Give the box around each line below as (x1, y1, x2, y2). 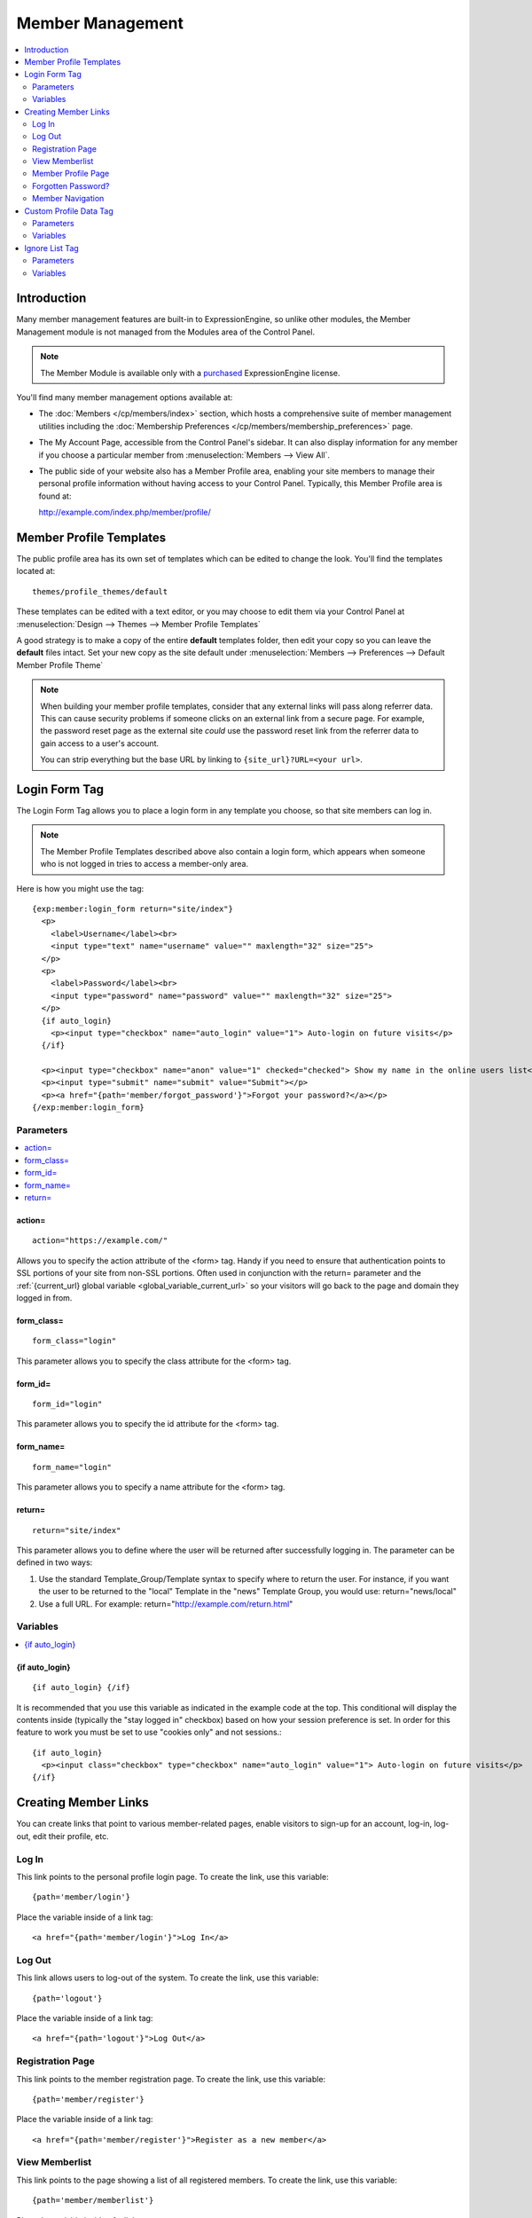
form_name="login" (32, 1462, 113, 1472)
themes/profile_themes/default (32, 586, 168, 596)
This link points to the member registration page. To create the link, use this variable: (16, 2073, 326, 2084)
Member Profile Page (32, 169, 110, 179)
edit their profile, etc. (32, 1830, 110, 1841)
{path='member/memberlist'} (32, 2196, 154, 2206)
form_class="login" (32, 1336, 117, 1346)
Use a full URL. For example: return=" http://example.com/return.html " (38, 1598, 293, 1609)
